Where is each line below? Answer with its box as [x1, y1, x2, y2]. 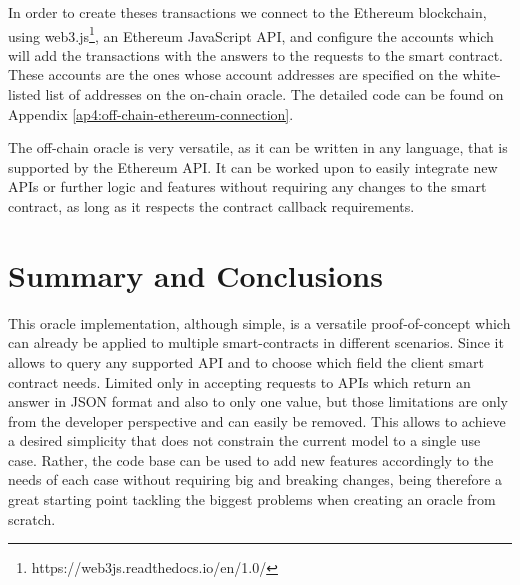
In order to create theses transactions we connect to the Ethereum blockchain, [8, 2, 487, 22]
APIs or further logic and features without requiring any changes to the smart [8, 176, 487, 197]
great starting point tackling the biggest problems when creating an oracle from [8, 489, 496, 510]
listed [8, 84, 41, 105]
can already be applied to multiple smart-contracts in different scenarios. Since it [8, 332, 504, 353]
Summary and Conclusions [8, 254, 383, 295]
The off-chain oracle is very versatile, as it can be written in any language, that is [8, 137, 508, 158]
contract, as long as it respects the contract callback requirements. [8, 196, 415, 216]
